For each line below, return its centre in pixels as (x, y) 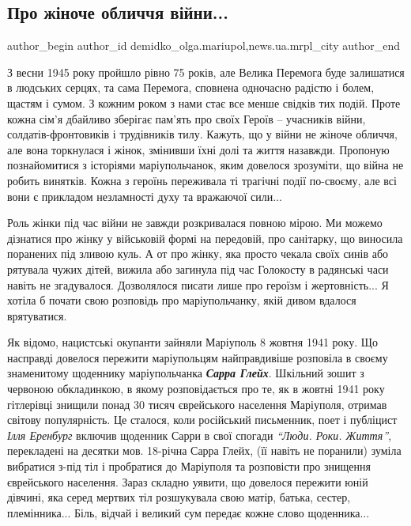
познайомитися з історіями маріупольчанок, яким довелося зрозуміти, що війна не (205, 165)
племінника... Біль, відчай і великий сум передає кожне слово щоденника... (189, 512)
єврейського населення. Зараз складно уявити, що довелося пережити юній (188, 481)
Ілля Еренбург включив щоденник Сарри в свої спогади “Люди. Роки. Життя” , (200, 435)
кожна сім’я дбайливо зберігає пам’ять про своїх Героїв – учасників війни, (187, 118)
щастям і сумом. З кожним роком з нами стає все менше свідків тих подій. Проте (204, 102)
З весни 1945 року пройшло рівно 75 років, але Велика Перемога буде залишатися (206, 72)
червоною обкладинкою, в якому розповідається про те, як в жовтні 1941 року (196, 389)
